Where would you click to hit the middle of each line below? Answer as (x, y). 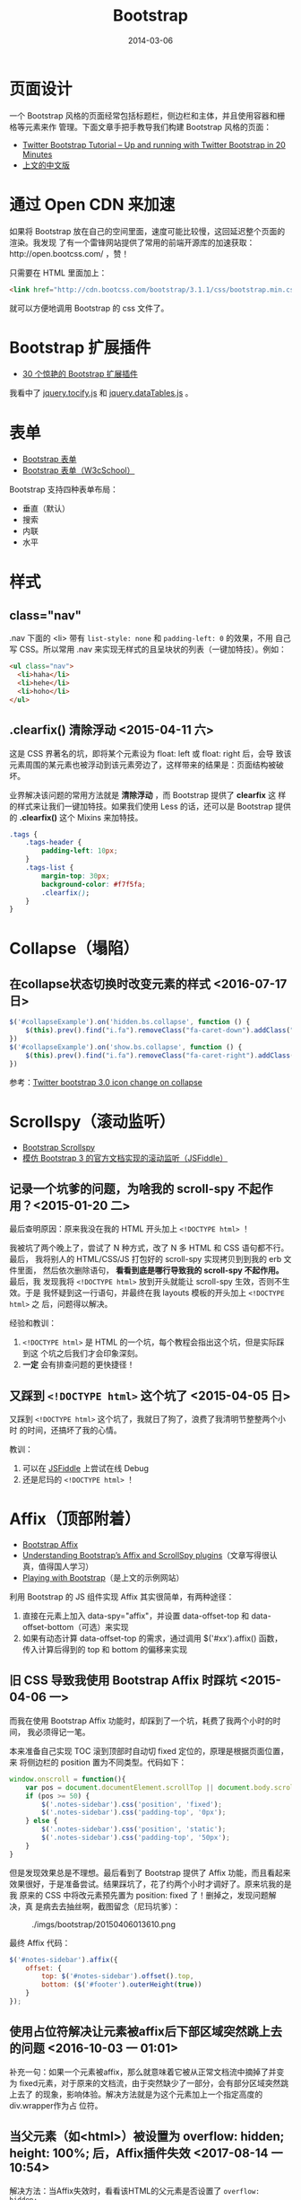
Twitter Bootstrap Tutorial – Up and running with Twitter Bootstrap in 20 (154, 145)
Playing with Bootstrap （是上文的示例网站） (103, 1578)
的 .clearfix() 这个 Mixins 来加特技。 (76, 817)
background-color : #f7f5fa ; (94, 884)
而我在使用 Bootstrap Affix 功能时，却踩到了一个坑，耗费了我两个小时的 (141, 1721)
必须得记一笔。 (62, 1731)
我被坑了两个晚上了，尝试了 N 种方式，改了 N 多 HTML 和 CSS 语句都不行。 (149, 1248)
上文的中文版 (46, 165)
